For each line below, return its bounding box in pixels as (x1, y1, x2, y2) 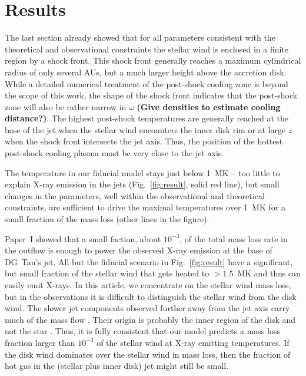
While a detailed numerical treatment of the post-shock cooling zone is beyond (5, 77, 288, 90)
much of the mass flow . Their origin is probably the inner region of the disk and (5, 313, 296, 325)
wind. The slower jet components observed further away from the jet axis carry (5, 302, 290, 314)
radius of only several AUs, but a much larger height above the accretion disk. (5, 65, 287, 78)
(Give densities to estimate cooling (137, 100, 281, 113)
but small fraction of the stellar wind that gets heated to (5, 267, 209, 279)
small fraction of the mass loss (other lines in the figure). (5, 213, 209, 225)
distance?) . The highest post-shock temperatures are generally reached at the (5, 112, 288, 124)
